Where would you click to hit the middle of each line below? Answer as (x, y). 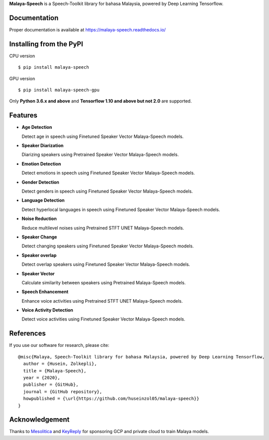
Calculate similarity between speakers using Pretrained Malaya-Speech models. (104, 282)
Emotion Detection (41, 164)
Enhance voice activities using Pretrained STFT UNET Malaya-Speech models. (102, 301)
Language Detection (43, 200)
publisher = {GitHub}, (51, 385)
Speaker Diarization (43, 146)
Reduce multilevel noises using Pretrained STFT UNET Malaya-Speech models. (103, 228)
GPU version (22, 78)
